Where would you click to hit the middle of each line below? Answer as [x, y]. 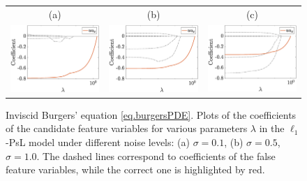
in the [272, 128]
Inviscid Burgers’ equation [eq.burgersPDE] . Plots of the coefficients [151, 114]
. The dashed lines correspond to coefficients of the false [156, 155]
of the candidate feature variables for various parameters [127, 128]
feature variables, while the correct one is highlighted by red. [135, 169]
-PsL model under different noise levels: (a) [98, 142]
